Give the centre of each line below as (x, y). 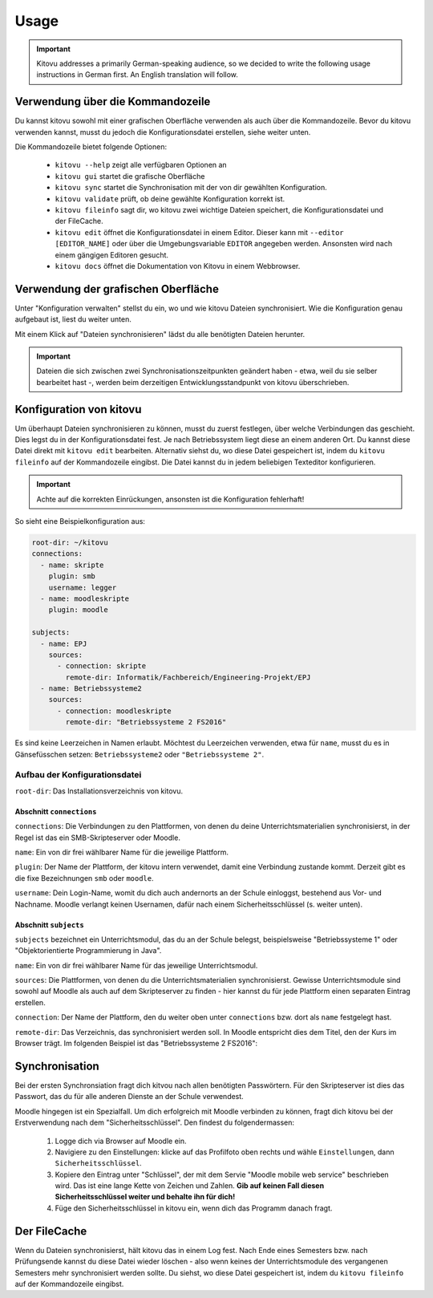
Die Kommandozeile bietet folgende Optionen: (91, 147)
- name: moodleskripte (85, 598)
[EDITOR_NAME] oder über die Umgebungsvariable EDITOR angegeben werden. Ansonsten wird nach (224, 244)
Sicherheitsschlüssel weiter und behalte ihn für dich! (145, 1197)
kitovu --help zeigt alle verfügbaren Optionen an (141, 165)
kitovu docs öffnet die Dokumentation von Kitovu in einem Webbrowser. (178, 266)
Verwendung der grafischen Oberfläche (117, 289)
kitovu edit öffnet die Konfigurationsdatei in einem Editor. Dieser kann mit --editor (199, 232)
